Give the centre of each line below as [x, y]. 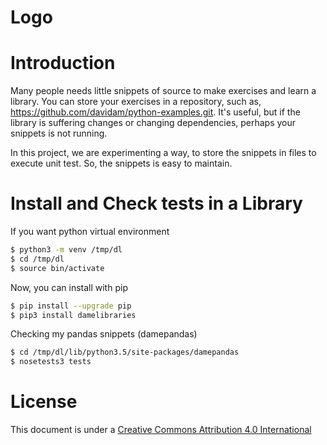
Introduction [63, 63]
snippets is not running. [59, 133]
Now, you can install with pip [69, 287]
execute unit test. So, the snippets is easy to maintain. [121, 163]
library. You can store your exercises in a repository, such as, [136, 102]
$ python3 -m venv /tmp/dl [66, 250]
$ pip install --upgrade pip [71, 306]
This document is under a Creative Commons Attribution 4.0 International [161, 430]
